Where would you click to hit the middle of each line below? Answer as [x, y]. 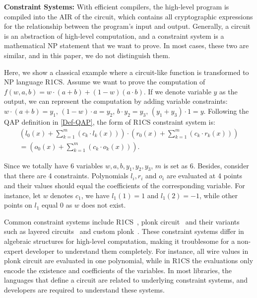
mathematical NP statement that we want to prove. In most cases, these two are [127, 45]
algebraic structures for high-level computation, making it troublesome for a [120, 241]
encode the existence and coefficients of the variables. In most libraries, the [118, 270]
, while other [218, 195]
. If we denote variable [177, 91]
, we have [95, 195]
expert [14, 251]
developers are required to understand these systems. [84, 289]
